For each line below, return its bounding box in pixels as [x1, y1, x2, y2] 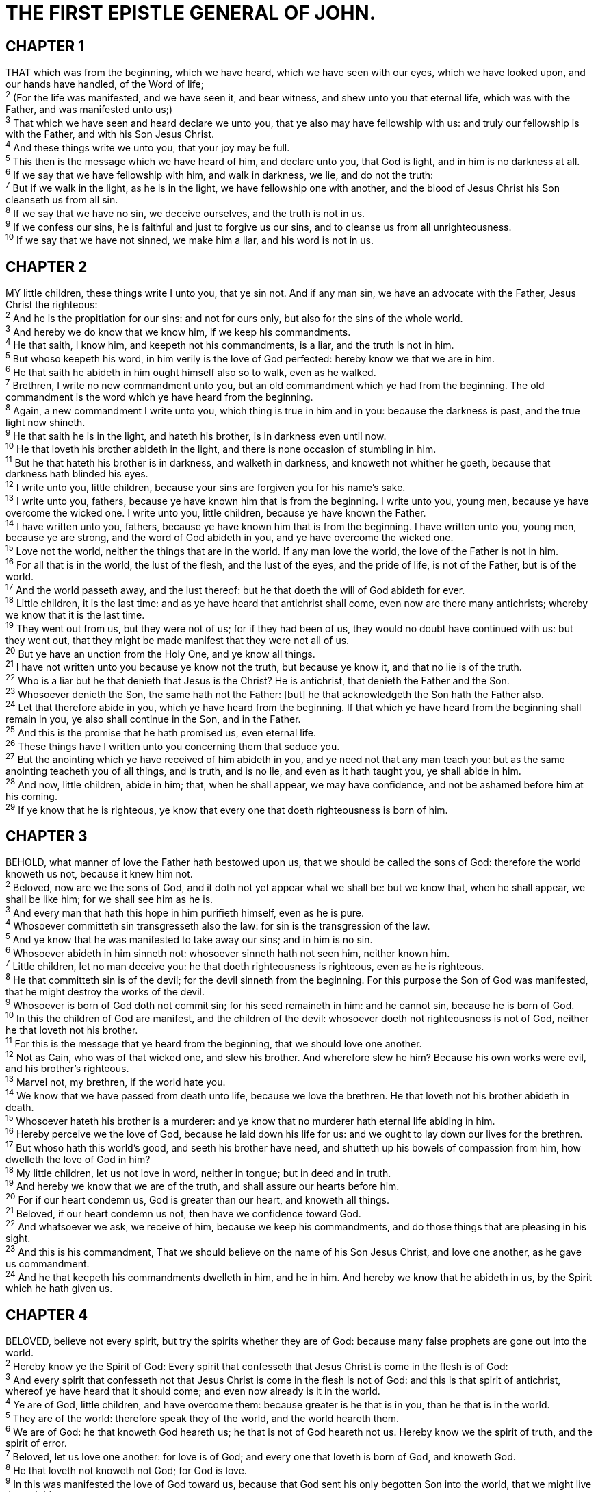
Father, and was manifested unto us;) [5, 103, 173, 115]
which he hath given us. [5, 1282, 113, 1295]
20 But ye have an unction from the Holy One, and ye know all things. [5, 645, 315, 660]
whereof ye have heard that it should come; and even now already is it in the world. [5, 1385, 380, 1397]
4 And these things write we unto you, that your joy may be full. [5, 140, 290, 154]
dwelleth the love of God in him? [5, 1153, 151, 1165]
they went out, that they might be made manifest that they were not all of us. [5, 634, 350, 646]
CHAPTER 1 [5, 37, 85, 55]
